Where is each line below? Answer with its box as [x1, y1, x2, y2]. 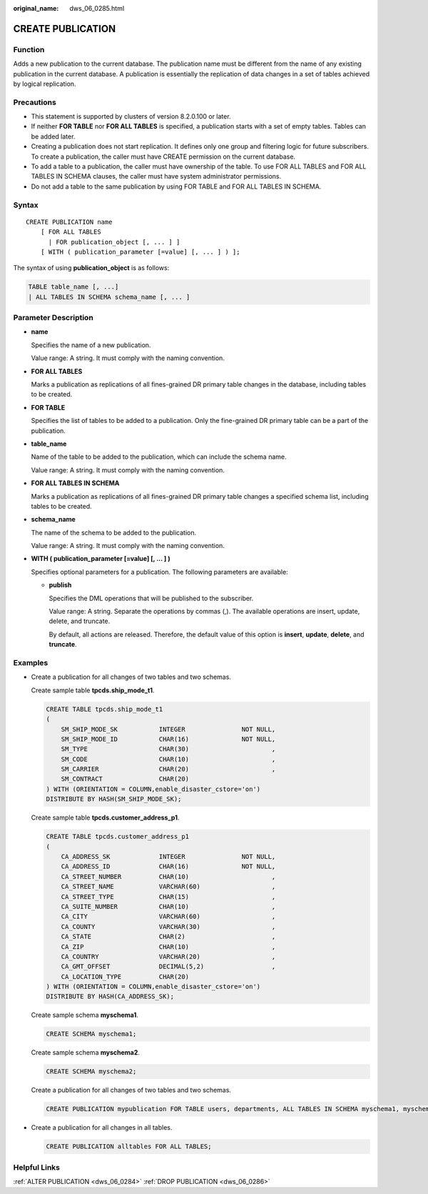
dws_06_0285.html [69, 4, 125, 12]
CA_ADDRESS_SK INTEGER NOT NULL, [61, 852, 276, 860]
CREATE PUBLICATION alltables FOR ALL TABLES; [46, 1143, 212, 1150]
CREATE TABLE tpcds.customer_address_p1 [46, 832, 189, 841]
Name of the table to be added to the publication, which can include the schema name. [31, 452, 287, 461]
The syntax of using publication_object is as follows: [13, 264, 170, 272]
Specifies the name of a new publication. [31, 340, 151, 349]
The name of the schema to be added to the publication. [31, 528, 197, 537]
